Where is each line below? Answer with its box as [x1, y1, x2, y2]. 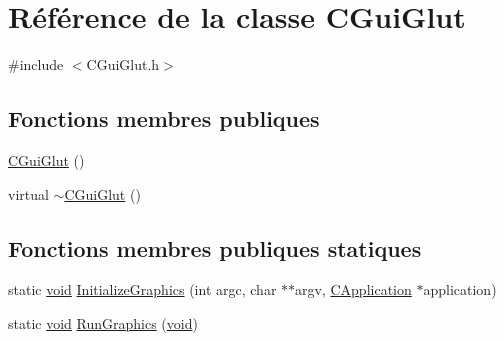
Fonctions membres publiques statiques [8, 232, 422, 263]
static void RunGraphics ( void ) [8, 312, 198, 333]
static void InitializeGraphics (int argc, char [8, 279, 277, 300]
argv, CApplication [295, 279, 412, 300]
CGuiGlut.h [86, 54, 160, 75]
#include [8, 54, 64, 75]
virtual [8, 183, 49, 204]
